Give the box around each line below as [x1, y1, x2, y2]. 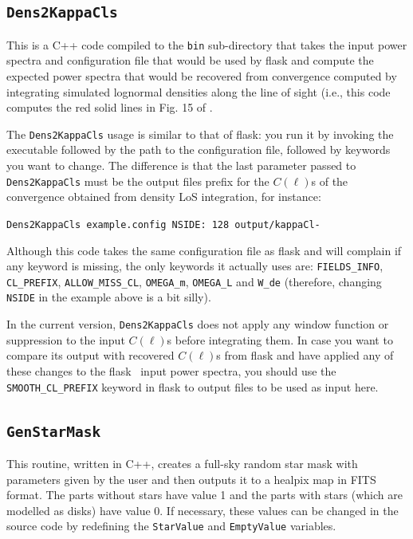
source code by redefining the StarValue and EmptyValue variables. [6, 517, 336, 534]
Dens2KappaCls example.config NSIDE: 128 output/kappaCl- [6, 218, 321, 230]
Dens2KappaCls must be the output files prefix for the [6, 172, 269, 189]
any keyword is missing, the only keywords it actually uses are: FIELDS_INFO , [6, 258, 383, 274]
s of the [311, 172, 348, 189]
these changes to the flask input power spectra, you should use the [6, 362, 336, 379]
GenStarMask [6, 423, 101, 440]
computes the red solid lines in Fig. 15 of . [6, 99, 213, 116]
